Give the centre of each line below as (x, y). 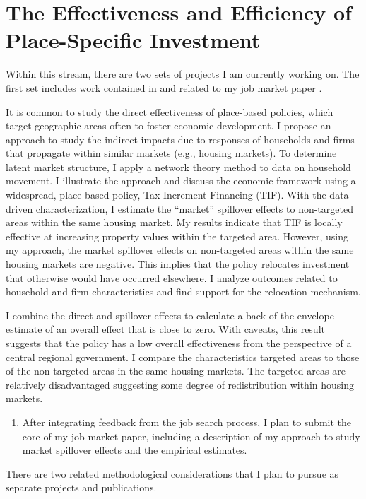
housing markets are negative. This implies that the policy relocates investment (178, 264)
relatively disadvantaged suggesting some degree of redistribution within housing (180, 384)
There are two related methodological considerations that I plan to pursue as (172, 473)
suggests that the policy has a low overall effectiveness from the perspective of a (179, 343)
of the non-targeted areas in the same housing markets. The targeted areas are (176, 371)
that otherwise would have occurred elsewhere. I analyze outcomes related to (172, 277)
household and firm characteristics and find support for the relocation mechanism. (183, 292)
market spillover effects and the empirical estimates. (135, 450)
